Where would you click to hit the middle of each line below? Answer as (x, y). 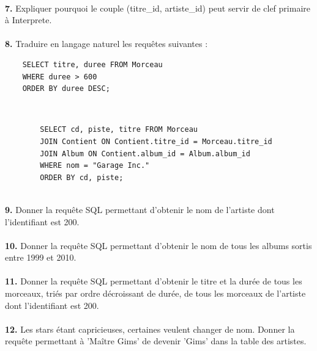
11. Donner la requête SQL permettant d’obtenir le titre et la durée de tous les (154, 281)
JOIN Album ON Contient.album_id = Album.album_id (145, 154)
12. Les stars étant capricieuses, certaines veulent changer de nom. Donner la (150, 329)
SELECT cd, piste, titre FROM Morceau (119, 130)
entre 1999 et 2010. (41, 257)
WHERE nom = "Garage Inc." (95, 166)
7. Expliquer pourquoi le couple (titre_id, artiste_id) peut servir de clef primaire (158, 8)
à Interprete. (28, 20)
